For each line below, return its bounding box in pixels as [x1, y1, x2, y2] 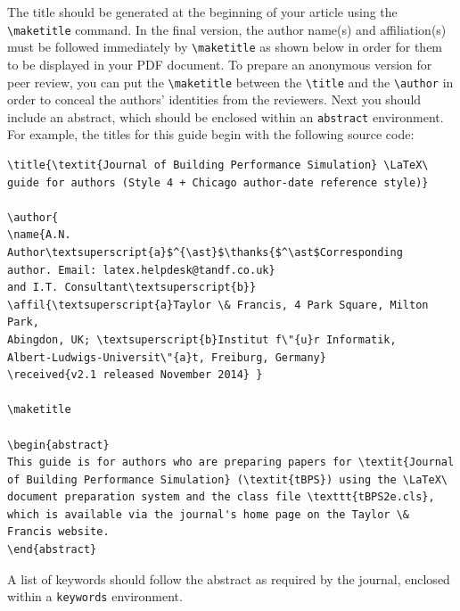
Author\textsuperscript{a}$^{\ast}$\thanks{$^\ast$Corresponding [7, 245, 403, 259]
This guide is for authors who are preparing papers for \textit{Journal [7, 456, 455, 469]
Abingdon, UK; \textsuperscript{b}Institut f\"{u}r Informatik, [7, 333, 397, 346]
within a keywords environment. [7, 587, 183, 606]
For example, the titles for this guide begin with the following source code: [7, 125, 415, 144]
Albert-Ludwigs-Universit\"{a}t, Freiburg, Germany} [7, 351, 326, 364]
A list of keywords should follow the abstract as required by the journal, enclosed [7, 569, 450, 588]
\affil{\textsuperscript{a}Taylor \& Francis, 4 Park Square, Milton [7, 298, 429, 311]
